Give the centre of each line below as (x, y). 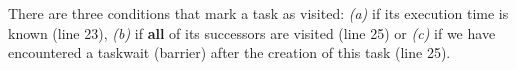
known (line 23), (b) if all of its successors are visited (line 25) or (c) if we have (252, 32)
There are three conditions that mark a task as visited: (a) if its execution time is (258, 13)
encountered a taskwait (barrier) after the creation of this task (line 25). (229, 52)
